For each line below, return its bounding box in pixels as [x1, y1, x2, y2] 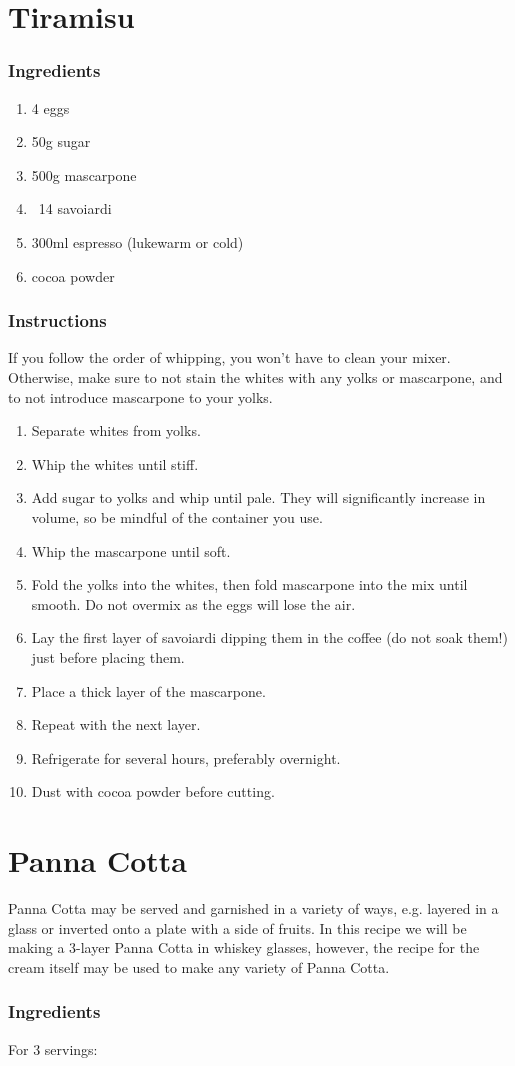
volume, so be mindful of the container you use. [31, 506, 323, 527]
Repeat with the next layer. [31, 714, 201, 735]
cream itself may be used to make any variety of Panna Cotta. [8, 956, 390, 977]
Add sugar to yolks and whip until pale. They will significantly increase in [31, 487, 486, 508]
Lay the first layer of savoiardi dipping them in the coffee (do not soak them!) [31, 627, 508, 648]
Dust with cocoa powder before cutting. [31, 781, 275, 802]
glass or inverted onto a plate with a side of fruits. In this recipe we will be [8, 917, 467, 938]
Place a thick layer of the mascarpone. [31, 680, 266, 701]
